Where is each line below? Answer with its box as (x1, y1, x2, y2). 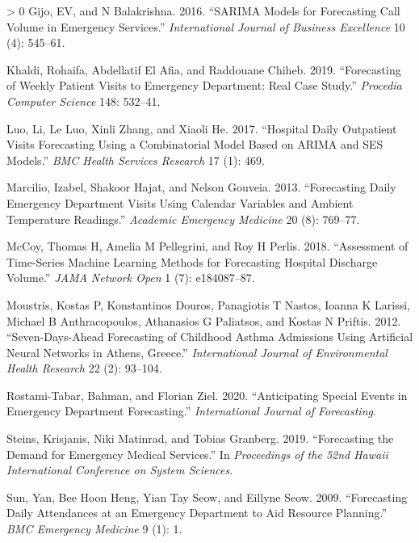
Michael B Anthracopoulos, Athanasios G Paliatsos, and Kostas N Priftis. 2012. (6, 312, 401, 329)
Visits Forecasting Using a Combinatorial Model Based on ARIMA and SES (6, 136, 383, 153)
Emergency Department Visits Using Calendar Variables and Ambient (6, 194, 354, 211)
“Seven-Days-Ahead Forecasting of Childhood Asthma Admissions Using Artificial (6, 328, 413, 345)
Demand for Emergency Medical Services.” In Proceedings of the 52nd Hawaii (6, 445, 388, 462)
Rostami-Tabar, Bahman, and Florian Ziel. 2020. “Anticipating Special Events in (6, 386, 408, 403)
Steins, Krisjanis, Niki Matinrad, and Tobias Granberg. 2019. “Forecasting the (6, 430, 394, 447)
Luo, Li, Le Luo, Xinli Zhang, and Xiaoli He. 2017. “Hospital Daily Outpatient (6, 120, 397, 137)
